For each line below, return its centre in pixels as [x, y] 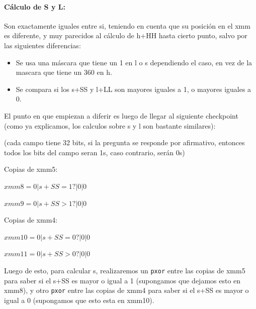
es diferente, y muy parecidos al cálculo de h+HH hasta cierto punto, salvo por [126, 35]
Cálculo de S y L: [35, 6]
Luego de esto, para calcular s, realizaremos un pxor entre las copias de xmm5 [125, 270]
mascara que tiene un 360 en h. [64, 72]
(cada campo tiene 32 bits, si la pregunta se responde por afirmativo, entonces [124, 142]
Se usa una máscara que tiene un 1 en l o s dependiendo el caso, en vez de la [134, 62]
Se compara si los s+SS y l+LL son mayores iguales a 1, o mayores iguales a [134, 89]
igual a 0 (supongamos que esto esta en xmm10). [79, 300]
